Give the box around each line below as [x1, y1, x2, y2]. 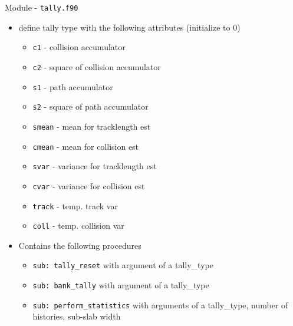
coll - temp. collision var [32, 219, 124, 232]
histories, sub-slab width [32, 310, 121, 322]
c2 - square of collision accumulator [32, 60, 161, 73]
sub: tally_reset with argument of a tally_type [32, 259, 213, 271]
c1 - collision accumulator [32, 41, 126, 53]
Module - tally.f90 [5, 1, 78, 13]
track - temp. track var [32, 199, 118, 212]
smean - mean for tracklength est [32, 120, 151, 132]
